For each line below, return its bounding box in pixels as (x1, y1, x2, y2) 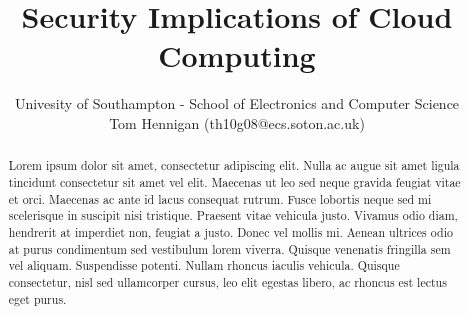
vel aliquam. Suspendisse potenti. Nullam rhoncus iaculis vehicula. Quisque (8, 257, 400, 274)
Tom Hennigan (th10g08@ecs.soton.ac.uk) (109, 112, 365, 133)
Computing (158, 35, 316, 76)
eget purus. (8, 290, 67, 307)
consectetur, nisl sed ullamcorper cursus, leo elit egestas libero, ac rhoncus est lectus (8, 273, 447, 290)
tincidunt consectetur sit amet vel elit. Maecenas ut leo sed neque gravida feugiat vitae (8, 173, 461, 190)
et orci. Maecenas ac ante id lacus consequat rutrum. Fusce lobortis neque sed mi (8, 190, 432, 207)
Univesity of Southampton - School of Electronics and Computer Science (14, 93, 460, 114)
